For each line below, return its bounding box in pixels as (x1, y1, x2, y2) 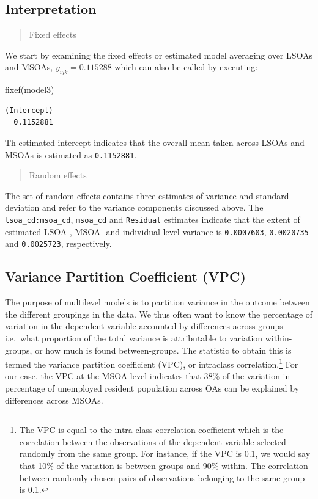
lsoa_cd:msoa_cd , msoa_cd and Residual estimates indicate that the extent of (5, 213, 300, 225)
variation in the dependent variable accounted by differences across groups (5, 319, 283, 332)
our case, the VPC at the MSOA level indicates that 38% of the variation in (5, 370, 290, 382)
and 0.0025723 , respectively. (5, 237, 112, 250)
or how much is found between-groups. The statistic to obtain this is (35, 343, 292, 356)
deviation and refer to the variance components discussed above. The (5, 201, 264, 214)
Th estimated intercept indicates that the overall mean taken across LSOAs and (5, 136, 305, 148)
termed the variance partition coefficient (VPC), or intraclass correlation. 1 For (5, 356, 298, 370)
